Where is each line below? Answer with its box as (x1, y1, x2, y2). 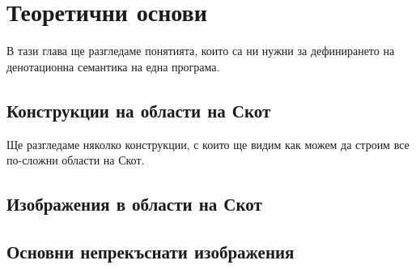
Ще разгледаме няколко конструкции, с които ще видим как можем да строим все (6, 135, 410, 152)
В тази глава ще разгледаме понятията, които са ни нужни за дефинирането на (6, 42, 395, 59)
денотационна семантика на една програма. (6, 58, 220, 75)
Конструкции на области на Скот (6, 97, 271, 122)
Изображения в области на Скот (6, 191, 262, 216)
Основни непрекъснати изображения (6, 238, 295, 263)
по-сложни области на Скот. (6, 152, 145, 169)
